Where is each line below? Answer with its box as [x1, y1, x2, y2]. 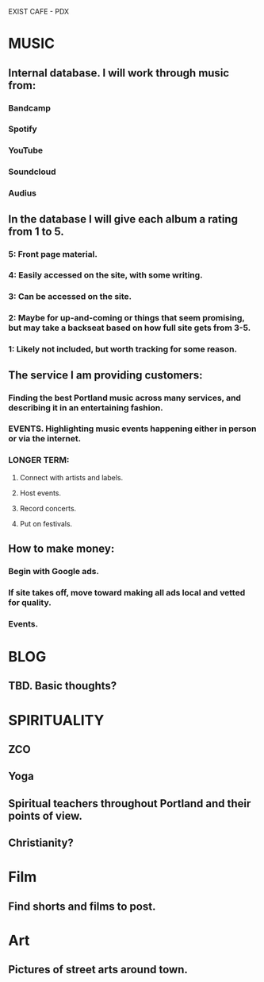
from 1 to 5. [8, 224, 65, 238]
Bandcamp [8, 103, 52, 114]
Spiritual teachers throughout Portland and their [8, 797, 251, 810]
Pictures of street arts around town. [8, 963, 188, 976]
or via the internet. [8, 433, 82, 444]
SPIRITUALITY [8, 711, 105, 729]
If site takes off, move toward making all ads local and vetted [8, 587, 246, 598]
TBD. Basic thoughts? [8, 679, 117, 693]
